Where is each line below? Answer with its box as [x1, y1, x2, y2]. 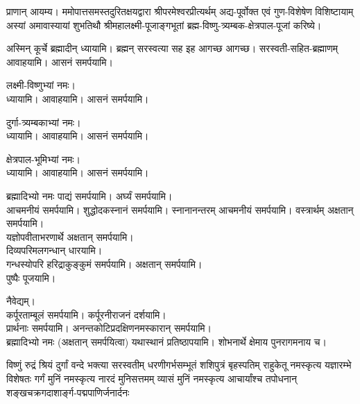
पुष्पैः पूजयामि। [6, 270, 56, 285]
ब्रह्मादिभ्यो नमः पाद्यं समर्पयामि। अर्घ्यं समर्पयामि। [6, 188, 173, 203]
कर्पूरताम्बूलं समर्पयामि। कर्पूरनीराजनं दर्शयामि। [6, 307, 166, 321]
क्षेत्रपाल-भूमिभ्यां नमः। [6, 151, 80, 166]
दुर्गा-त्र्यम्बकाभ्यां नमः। [6, 115, 81, 129]
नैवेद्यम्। [6, 294, 36, 308]
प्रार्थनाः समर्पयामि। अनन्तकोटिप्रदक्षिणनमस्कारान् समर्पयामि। [6, 321, 212, 335]
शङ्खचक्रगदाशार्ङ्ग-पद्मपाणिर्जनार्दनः [6, 385, 130, 399]
